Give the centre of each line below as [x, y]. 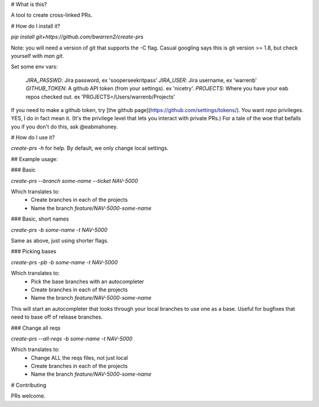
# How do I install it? [35, 26]
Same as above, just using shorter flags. [60, 240]
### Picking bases [34, 251]
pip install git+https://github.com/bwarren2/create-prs [77, 37]
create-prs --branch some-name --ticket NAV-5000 [74, 180]
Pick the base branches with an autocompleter [88, 281]
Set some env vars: [35, 67]
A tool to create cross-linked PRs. [52, 15]
